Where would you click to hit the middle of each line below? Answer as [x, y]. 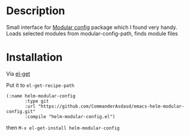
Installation [34, 58]
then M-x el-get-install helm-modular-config [63, 128]
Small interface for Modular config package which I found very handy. [92, 27]
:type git [37, 101]
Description [36, 11]
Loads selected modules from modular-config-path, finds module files [92, 33]
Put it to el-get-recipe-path [40, 85]
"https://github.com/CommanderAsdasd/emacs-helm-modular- [111, 106]
